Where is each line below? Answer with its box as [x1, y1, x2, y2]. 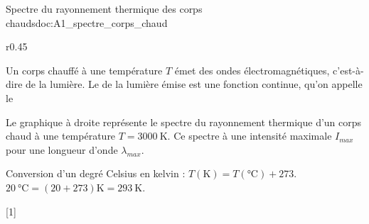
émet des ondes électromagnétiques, [174, 62, 330, 77]
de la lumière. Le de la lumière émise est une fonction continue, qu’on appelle [26, 77, 363, 91]
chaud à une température [6, 128, 116, 143]
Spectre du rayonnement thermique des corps [6, 1, 203, 16]
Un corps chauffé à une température [6, 62, 163, 77]
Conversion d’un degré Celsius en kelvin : [6, 166, 186, 181]
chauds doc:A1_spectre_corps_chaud [6, 15, 168, 30]
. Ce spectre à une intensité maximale [167, 128, 332, 143]
